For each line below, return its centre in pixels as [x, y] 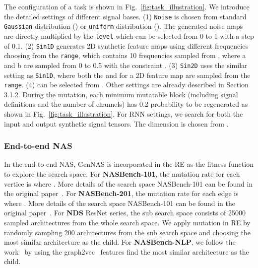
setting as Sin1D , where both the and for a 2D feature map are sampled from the [127, 75]
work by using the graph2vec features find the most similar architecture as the [127, 251]
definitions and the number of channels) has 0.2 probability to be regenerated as [126, 104]
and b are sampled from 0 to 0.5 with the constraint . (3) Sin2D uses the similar [126, 65]
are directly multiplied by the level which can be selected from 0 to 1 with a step [129, 35]
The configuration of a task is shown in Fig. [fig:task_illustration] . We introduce [127, 6]
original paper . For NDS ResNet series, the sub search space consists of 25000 [125, 213]
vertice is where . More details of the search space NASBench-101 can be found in [129, 183]
